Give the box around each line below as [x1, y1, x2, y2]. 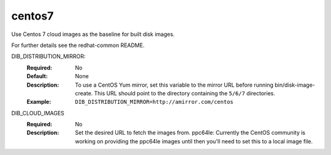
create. [75, 89, 93, 97]
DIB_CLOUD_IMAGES [11, 109, 64, 117]
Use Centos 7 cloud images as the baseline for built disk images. [11, 31, 175, 38]
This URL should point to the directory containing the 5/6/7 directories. [94, 89, 275, 97]
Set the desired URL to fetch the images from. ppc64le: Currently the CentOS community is [75, 129, 306, 137]
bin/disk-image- [275, 81, 316, 88]
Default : [26, 73, 48, 80]
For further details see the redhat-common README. [11, 41, 145, 49]
